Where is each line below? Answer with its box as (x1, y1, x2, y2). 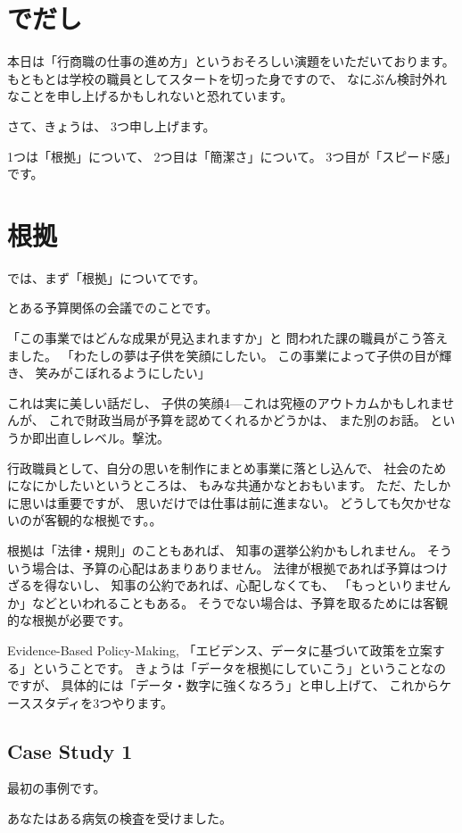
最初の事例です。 (7, 779, 106, 797)
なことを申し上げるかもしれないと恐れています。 (7, 87, 293, 105)
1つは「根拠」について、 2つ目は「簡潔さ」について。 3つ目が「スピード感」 (7, 146, 451, 165)
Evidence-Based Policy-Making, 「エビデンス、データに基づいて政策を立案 (7, 640, 433, 659)
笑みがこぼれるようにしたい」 (35, 363, 210, 382)
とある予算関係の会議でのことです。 (7, 298, 219, 317)
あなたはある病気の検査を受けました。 (7, 809, 232, 828)
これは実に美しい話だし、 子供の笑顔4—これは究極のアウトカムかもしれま (7, 393, 442, 412)
